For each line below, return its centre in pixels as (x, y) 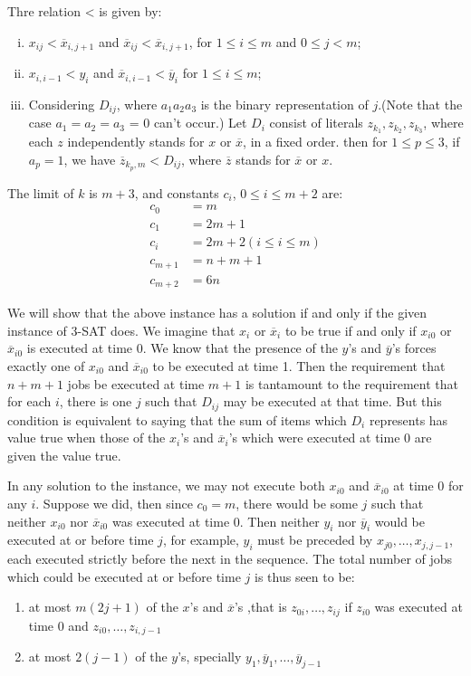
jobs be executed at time (136, 383)
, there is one (96, 401)
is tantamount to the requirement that (351, 383)
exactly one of (46, 365)
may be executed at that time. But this (332, 401)
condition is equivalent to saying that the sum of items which (177, 419)
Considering (62, 104)
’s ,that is (260, 607)
